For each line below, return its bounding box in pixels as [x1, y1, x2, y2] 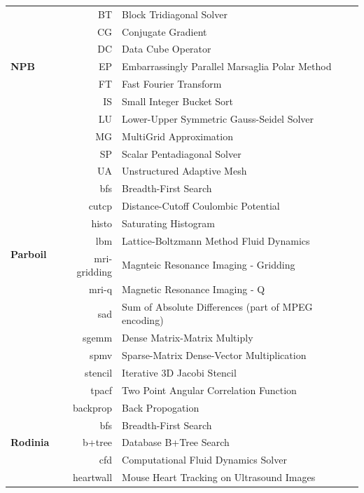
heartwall [73, 470, 113, 485]
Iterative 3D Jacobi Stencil [122, 365, 237, 379]
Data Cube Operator [122, 41, 211, 56]
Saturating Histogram [122, 215, 215, 230]
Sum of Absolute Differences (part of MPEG [122, 299, 313, 313]
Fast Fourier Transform [122, 76, 222, 91]
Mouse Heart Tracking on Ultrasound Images [122, 470, 316, 485]
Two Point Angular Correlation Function [122, 382, 297, 397]
